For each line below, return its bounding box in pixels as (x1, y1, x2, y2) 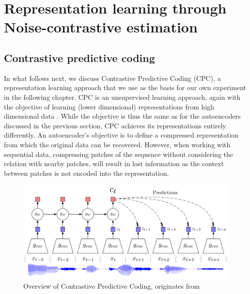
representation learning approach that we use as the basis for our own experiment (4, 82, 246, 93)
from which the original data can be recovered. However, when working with (4, 139, 231, 149)
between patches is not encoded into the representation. (4, 168, 169, 178)
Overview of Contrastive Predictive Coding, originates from (23, 280, 200, 291)
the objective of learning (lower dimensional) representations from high (4, 101, 215, 111)
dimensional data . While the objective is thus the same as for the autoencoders (4, 111, 241, 121)
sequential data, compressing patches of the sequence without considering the (4, 149, 234, 159)
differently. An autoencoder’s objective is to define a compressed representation (4, 130, 239, 140)
